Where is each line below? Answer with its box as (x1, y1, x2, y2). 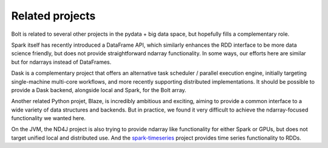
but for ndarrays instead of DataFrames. (11, 58, 112, 66)
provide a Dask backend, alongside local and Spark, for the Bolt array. (11, 86, 186, 93)
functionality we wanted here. (11, 115, 86, 122)
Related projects (11, 9, 96, 22)
